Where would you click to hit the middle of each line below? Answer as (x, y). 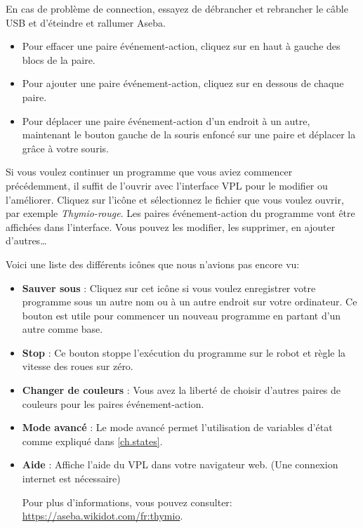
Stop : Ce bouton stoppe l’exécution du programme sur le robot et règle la (184, 352)
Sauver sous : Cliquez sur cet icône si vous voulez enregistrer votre (169, 288)
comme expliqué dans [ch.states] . (92, 441)
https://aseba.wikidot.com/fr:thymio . (103, 516)
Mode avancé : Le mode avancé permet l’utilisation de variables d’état (177, 427)
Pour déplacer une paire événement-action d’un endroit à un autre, (166, 120)
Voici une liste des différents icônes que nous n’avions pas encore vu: (153, 264)
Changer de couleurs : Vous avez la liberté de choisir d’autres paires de (181, 390)
